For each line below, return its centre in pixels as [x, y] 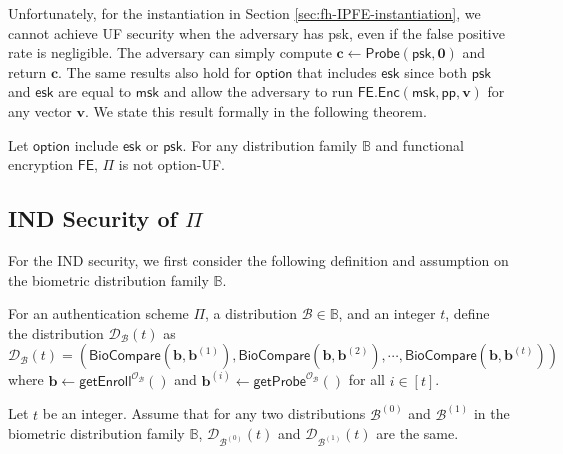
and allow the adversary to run [258, 91]
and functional [419, 144]
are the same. [417, 433]
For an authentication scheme [98, 313]
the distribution [56, 332]
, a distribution [251, 313]
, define [467, 313]
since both [435, 71]
